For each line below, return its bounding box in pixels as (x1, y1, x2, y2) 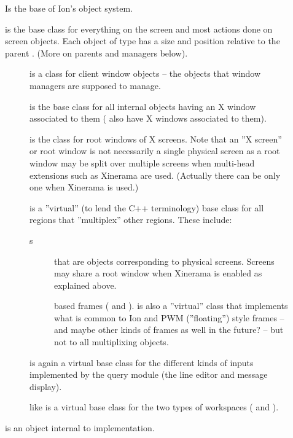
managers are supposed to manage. (29, 79, 161, 92)
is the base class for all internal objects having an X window (29, 100, 256, 112)
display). (29, 380, 62, 393)
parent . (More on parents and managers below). (5, 46, 188, 59)
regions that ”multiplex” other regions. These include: (29, 213, 232, 226)
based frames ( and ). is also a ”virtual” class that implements (54, 299, 288, 312)
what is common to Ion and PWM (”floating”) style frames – (54, 311, 284, 324)
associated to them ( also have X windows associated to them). (29, 112, 267, 125)
